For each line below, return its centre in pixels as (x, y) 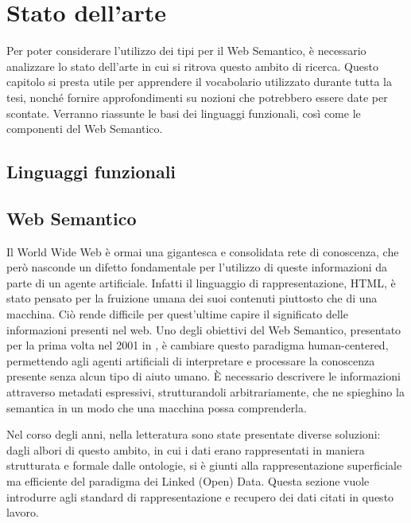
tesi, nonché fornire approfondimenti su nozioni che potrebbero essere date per (197, 97)
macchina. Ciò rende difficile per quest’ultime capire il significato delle (177, 314)
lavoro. (23, 512)
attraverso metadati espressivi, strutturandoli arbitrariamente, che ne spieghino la (205, 392)
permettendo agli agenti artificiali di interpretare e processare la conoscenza (191, 360)
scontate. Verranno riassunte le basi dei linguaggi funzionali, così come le (184, 113)
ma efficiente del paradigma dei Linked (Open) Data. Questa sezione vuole (188, 480)
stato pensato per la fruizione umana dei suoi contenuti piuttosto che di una (192, 298)
